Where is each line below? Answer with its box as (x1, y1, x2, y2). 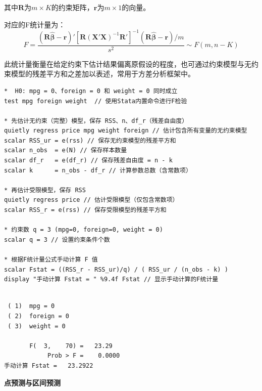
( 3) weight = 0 (8, 322, 66, 330)
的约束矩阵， (51, 2, 94, 12)
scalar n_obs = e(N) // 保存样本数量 (4, 147, 127, 154)
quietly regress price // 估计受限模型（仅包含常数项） (4, 196, 179, 204)
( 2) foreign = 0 (8, 312, 69, 320)
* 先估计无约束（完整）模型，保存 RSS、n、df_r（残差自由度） (4, 117, 188, 124)
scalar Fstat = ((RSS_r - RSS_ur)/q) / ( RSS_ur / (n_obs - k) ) (4, 266, 228, 273)
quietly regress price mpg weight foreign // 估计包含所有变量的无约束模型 (4, 127, 247, 135)
